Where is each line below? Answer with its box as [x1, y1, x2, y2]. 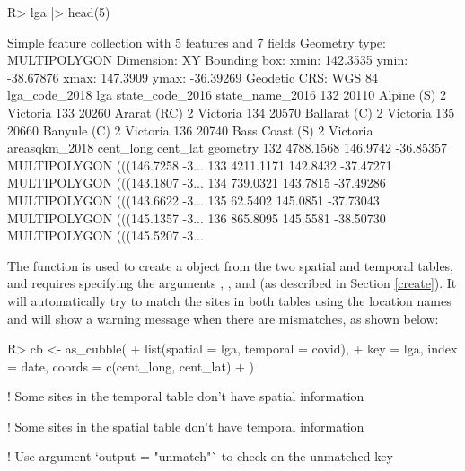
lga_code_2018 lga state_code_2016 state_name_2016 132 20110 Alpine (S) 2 [7, 85, 446, 104]
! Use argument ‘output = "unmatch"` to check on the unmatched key [7, 447, 393, 466]
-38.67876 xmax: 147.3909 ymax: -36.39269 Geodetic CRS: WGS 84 [7, 67, 378, 86]
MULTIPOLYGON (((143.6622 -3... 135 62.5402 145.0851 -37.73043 [7, 190, 380, 209]
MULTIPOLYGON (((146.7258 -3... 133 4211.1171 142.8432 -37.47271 [7, 155, 392, 174]
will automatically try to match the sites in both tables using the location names [7, 291, 452, 310]
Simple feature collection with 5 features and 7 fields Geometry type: [7, 32, 386, 51]
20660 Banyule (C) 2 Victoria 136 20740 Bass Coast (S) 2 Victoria [7, 120, 373, 139]
